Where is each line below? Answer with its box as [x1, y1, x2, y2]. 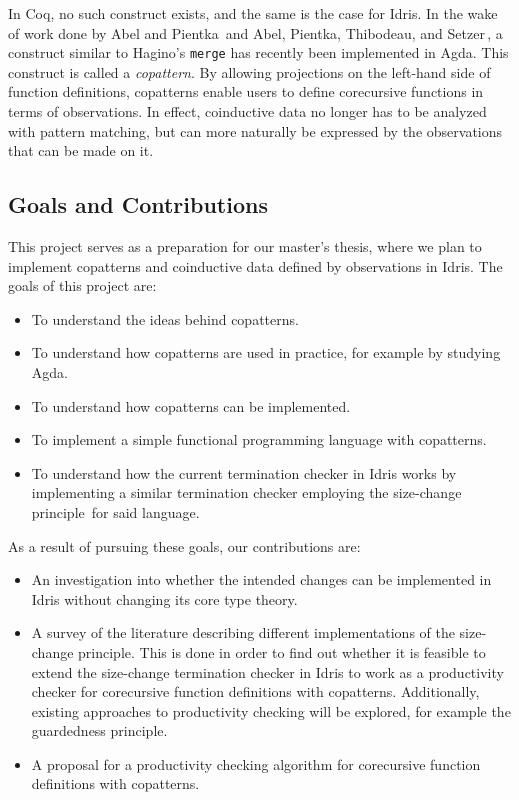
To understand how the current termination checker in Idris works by [31, 462, 457, 483]
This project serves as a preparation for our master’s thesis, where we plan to [8, 236, 482, 257]
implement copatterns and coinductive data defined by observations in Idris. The [8, 255, 503, 276]
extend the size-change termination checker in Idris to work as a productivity [31, 661, 504, 682]
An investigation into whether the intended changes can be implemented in [31, 569, 492, 590]
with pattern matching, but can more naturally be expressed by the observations [8, 120, 503, 141]
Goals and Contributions [8, 189, 268, 220]
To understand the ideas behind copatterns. [31, 308, 299, 329]
